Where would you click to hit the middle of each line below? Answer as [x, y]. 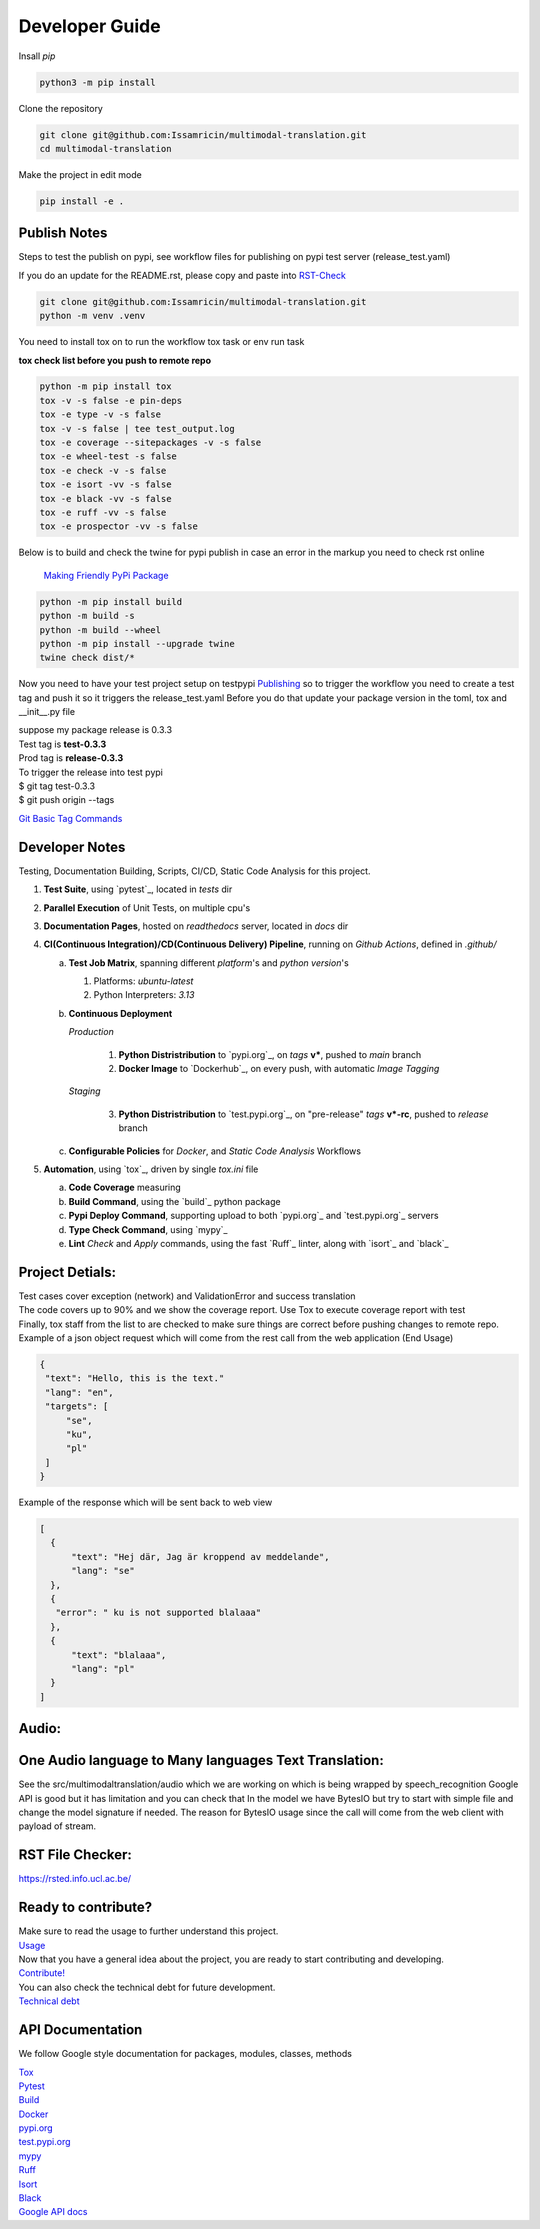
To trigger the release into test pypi [91, 772]
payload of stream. [57, 1826]
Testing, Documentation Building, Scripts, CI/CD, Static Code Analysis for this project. [194, 871]
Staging [84, 1091]
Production [91, 1032]
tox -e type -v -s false [100, 414]
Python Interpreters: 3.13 [144, 995]
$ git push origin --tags [66, 800]
